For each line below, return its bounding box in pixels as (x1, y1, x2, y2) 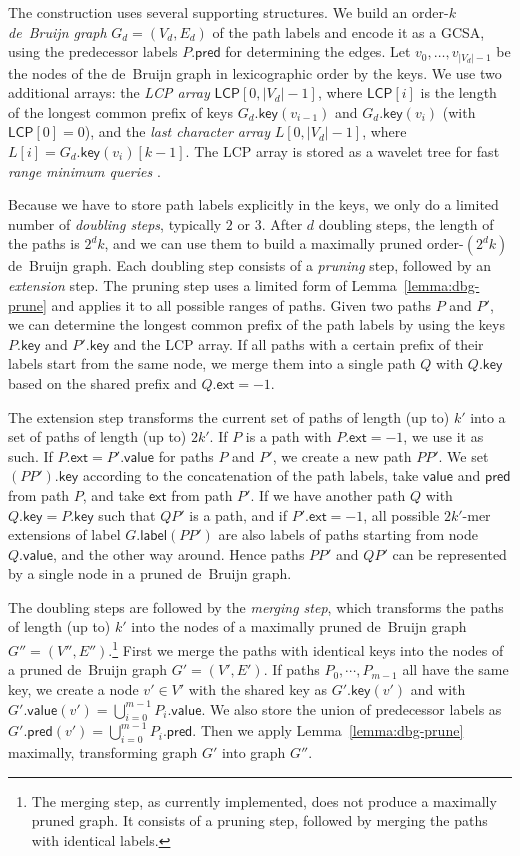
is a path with (245, 426, 332, 447)
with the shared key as (188, 678, 328, 699)
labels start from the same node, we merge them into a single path (8, 353, 416, 374)
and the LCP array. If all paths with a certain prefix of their (113, 333, 484, 354)
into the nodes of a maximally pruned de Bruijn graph (131, 616, 467, 637)
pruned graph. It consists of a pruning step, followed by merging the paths (31, 810, 488, 831)
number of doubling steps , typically (8, 213, 222, 234)
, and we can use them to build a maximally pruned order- (104, 233, 464, 254)
